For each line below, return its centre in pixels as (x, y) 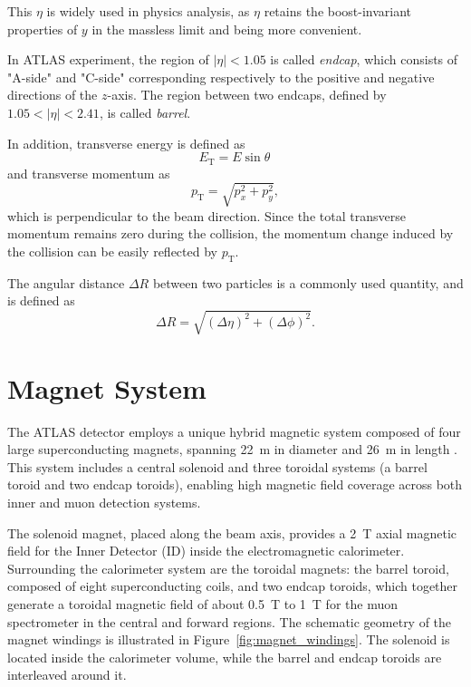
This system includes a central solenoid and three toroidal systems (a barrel (217, 466)
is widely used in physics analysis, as (148, 11)
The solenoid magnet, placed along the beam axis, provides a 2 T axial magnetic (232, 532)
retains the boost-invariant (338, 11)
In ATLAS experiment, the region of (108, 59)
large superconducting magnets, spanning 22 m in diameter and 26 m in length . (232, 449)
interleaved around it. (67, 675)
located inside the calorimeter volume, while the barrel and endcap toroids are (225, 657)
